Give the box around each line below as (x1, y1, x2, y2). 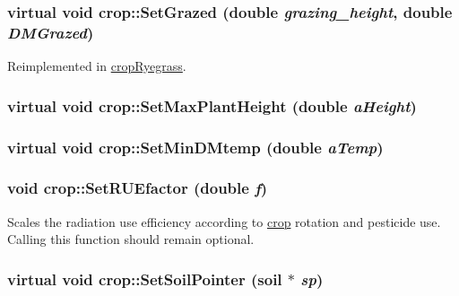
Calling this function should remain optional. (7, 230, 255, 248)
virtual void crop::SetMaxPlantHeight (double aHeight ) (7, 94, 417, 117)
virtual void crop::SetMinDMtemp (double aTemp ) (7, 135, 384, 158)
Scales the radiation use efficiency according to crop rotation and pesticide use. (7, 212, 441, 231)
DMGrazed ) (7, 21, 94, 43)
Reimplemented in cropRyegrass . (7, 57, 186, 75)
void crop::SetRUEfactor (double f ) (7, 177, 268, 199)
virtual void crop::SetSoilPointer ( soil (7, 267, 282, 290)
